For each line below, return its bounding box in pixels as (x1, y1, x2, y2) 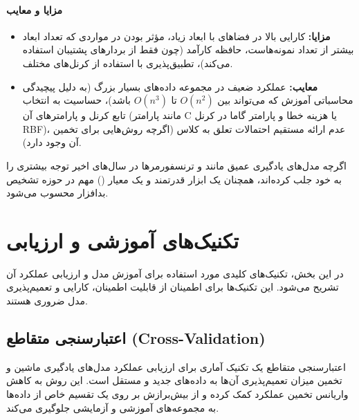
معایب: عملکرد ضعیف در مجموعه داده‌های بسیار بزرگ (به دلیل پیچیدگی (22, 79, 317, 93)
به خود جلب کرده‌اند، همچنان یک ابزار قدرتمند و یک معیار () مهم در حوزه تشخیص (6, 172, 342, 186)
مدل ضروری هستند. (6, 293, 89, 308)
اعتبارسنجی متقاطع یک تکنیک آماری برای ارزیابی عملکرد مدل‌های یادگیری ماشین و (6, 359, 346, 374)
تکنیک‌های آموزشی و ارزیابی (6, 226, 239, 254)
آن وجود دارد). (22, 135, 82, 149)
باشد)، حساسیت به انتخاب (22, 93, 131, 107)
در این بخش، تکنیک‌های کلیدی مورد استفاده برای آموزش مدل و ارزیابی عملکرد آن (6, 266, 344, 280)
